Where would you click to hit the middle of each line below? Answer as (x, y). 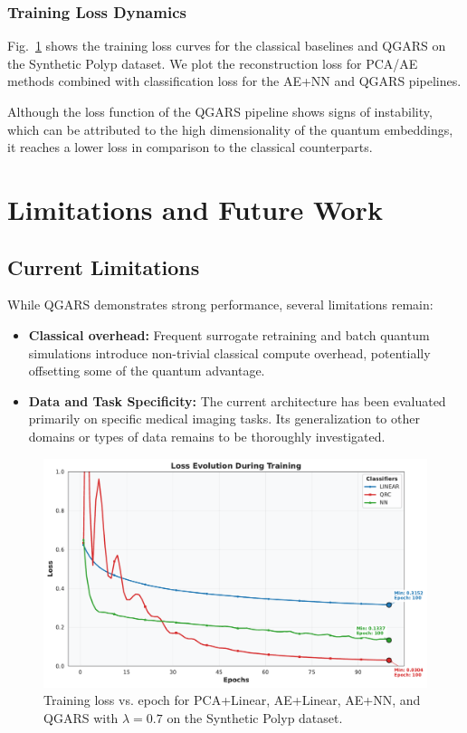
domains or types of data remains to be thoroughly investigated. (207, 436)
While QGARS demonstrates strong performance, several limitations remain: (220, 305)
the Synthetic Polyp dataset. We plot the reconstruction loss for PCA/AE (213, 63)
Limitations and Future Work (195, 209)
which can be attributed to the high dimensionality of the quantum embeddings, (230, 129)
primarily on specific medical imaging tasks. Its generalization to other (224, 419)
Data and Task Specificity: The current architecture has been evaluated (237, 400)
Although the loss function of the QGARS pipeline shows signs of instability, (220, 111)
